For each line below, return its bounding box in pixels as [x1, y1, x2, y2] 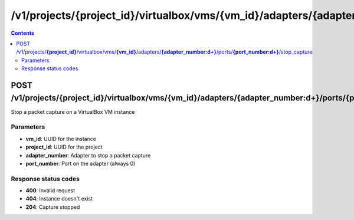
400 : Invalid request [25, 187, 76, 194]
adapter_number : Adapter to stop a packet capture [25, 152, 151, 159]
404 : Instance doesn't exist [25, 195, 93, 202]
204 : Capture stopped [25, 203, 80, 211]
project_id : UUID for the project [25, 143, 103, 150]
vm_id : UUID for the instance [25, 135, 97, 142]
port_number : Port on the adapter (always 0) [25, 160, 136, 167]
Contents [11, 29, 35, 37]
